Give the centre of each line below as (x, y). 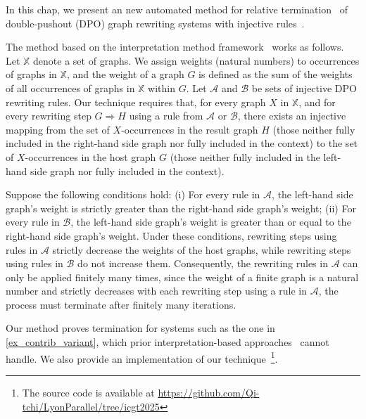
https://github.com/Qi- (209, 392)
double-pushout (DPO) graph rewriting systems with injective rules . (155, 23)
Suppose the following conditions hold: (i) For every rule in (133, 194)
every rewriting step (49, 116)
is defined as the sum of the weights (276, 74)
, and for (317, 102)
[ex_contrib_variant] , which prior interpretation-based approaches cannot (168, 342)
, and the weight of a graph (125, 74)
